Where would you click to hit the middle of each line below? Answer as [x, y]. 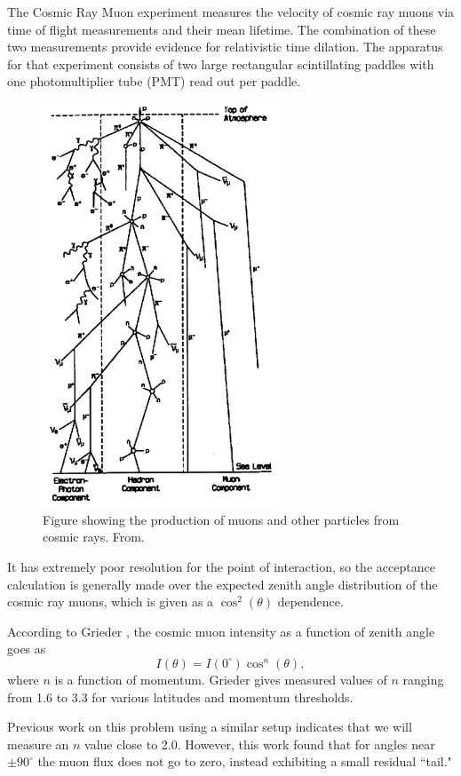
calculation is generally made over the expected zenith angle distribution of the [223, 584]
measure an [38, 744]
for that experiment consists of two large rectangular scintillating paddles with [221, 63]
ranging [423, 679]
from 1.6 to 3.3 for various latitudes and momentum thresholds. [180, 697]
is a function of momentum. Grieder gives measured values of [221, 679]
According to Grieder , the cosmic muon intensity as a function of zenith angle [221, 631]
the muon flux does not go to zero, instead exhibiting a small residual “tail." [245, 761]
